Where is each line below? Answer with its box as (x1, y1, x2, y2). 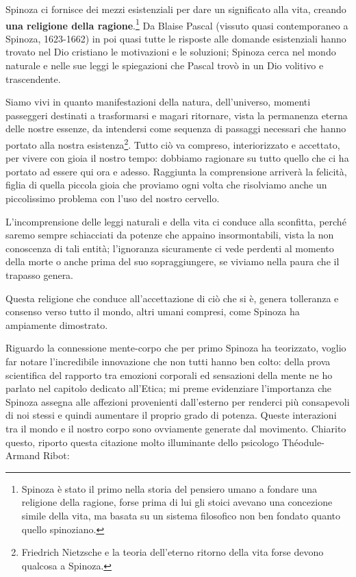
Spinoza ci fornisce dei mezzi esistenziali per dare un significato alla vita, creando (5, 2, 346, 16)
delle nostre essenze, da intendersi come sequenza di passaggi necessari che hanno (5, 121, 346, 136)
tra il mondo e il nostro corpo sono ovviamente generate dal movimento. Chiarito (5, 421, 346, 435)
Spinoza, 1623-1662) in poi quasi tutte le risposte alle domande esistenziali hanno (5, 31, 346, 45)
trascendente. (5, 71, 61, 86)
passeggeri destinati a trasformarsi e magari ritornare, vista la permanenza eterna (5, 108, 348, 122)
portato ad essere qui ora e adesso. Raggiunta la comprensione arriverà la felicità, (5, 164, 347, 178)
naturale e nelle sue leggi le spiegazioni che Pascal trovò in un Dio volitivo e (5, 58, 324, 73)
